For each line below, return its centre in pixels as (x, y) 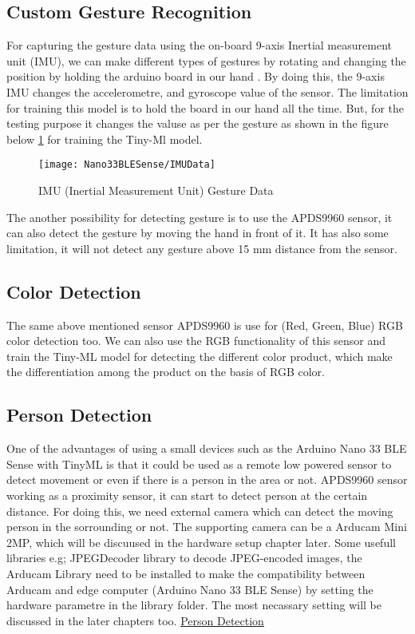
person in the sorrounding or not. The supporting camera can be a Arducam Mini (207, 527)
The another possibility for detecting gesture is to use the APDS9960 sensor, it (200, 217)
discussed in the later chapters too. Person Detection (135, 620)
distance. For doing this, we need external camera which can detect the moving (200, 511)
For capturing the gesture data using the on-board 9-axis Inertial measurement (199, 45)
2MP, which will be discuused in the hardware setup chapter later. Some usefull (201, 542)
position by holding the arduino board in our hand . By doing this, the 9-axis (196, 76)
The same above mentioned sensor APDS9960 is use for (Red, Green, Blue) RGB (205, 325)
